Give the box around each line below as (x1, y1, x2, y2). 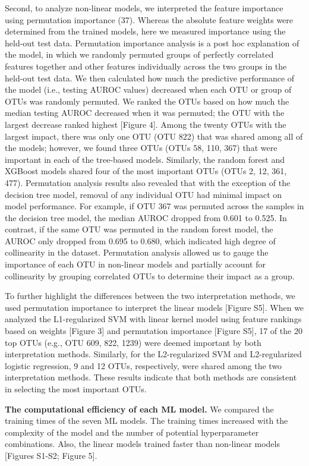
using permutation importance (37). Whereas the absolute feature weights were (5, 13, 294, 26)
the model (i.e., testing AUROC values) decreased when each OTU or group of (5, 83, 292, 96)
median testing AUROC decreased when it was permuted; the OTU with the (5, 106, 285, 119)
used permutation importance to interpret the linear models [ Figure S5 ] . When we (5, 301, 304, 313)
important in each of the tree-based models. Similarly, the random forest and (5, 153, 285, 165)
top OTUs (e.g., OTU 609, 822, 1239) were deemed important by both (5, 336, 261, 348)
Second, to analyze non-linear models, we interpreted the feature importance (5, 2, 283, 14)
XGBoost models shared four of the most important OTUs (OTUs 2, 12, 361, (5, 165, 287, 177)
